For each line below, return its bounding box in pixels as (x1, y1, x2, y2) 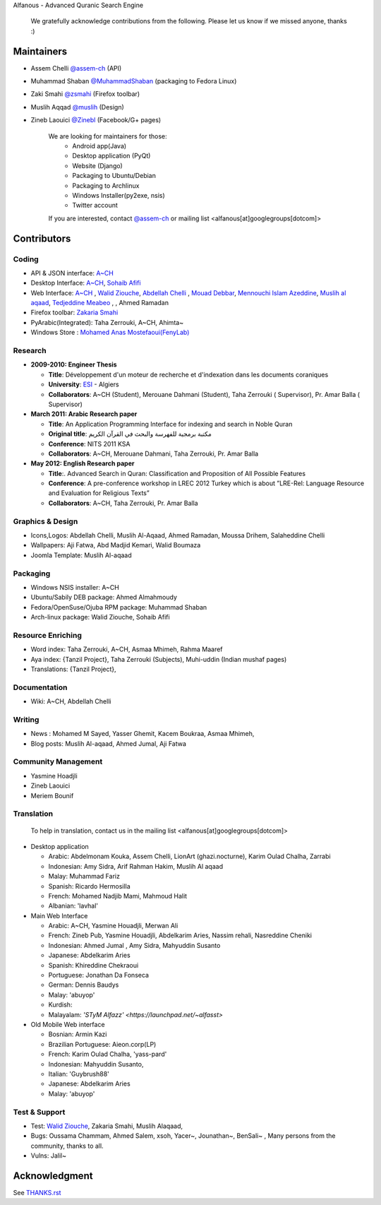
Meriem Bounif (30, 791, 74, 800)
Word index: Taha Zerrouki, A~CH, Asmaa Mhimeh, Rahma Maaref (30, 645, 223, 653)
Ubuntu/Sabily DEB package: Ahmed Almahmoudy (30, 593, 178, 602)
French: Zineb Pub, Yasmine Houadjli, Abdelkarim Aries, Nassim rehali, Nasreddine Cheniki (48, 931, 312, 939)
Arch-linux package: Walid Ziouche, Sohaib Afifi (30, 613, 170, 622)
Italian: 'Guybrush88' (48, 1069, 109, 1078)
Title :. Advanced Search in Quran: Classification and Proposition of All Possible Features (48, 469, 306, 477)
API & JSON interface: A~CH (30, 268, 114, 277)
